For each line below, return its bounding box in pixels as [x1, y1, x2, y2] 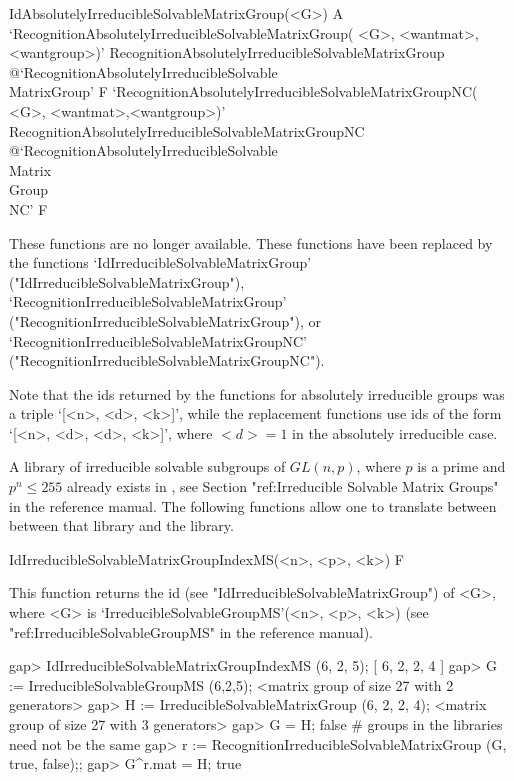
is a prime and [417, 456, 506, 477]
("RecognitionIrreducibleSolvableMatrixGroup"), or [9, 310, 322, 331]
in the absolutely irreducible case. [292, 422, 498, 443]
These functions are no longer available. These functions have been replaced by [9, 232, 493, 253]
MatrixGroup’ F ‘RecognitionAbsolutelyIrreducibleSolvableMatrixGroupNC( [9, 81, 478, 102]
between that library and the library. [9, 515, 234, 536]
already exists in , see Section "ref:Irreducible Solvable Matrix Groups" [67, 476, 499, 497]
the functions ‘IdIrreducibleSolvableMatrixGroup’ [9, 252, 312, 273]
